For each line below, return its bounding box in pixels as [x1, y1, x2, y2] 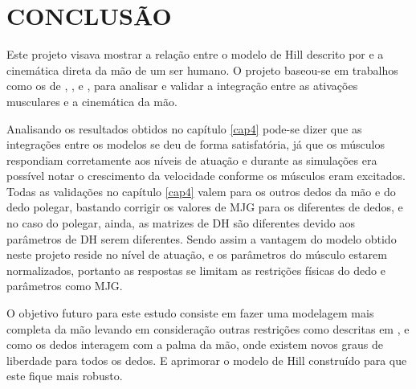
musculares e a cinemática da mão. [6, 92, 177, 109]
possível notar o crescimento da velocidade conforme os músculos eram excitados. [6, 167, 406, 184]
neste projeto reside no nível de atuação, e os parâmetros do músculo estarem [6, 246, 387, 263]
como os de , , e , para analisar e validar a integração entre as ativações [6, 77, 358, 94]
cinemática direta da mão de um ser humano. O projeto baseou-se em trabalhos [6, 61, 398, 78]
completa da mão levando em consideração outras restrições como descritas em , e [6, 320, 410, 337]
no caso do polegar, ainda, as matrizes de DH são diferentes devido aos [6, 215, 355, 231]
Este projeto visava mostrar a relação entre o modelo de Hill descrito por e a [6, 46, 384, 63]
